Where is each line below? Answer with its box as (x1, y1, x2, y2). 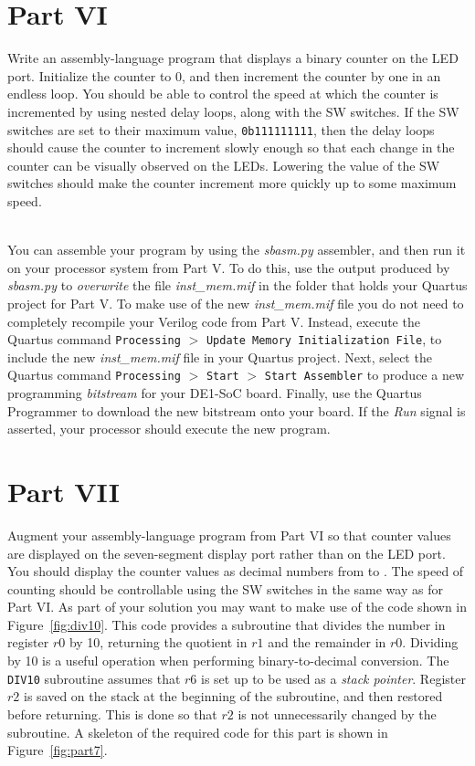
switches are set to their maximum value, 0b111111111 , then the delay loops (7, 120, 435, 139)
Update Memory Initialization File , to (206, 330, 442, 349)
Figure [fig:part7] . (7, 740, 108, 760)
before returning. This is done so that (7, 704, 217, 723)
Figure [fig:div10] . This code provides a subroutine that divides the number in (7, 614, 446, 634)
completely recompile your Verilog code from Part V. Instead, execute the (7, 311, 420, 331)
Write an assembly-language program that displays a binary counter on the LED (7, 48, 459, 68)
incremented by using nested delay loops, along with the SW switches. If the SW (7, 101, 459, 121)
